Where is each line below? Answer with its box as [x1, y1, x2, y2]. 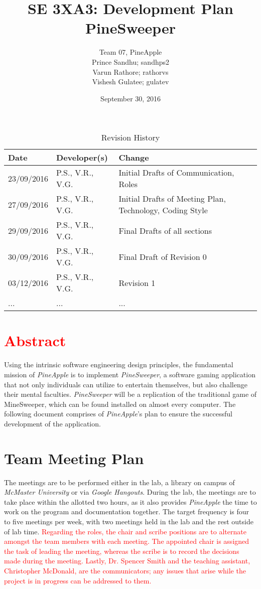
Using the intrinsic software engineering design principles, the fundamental [4, 359, 233, 370]
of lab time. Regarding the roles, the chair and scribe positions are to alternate [4, 526, 246, 536]
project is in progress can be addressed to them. [4, 575, 152, 585]
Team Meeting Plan [4, 448, 144, 468]
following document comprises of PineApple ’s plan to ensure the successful [4, 408, 232, 419]
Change [118, 152, 149, 164]
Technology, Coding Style [118, 204, 208, 216]
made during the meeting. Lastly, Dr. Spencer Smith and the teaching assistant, [4, 555, 250, 566]
